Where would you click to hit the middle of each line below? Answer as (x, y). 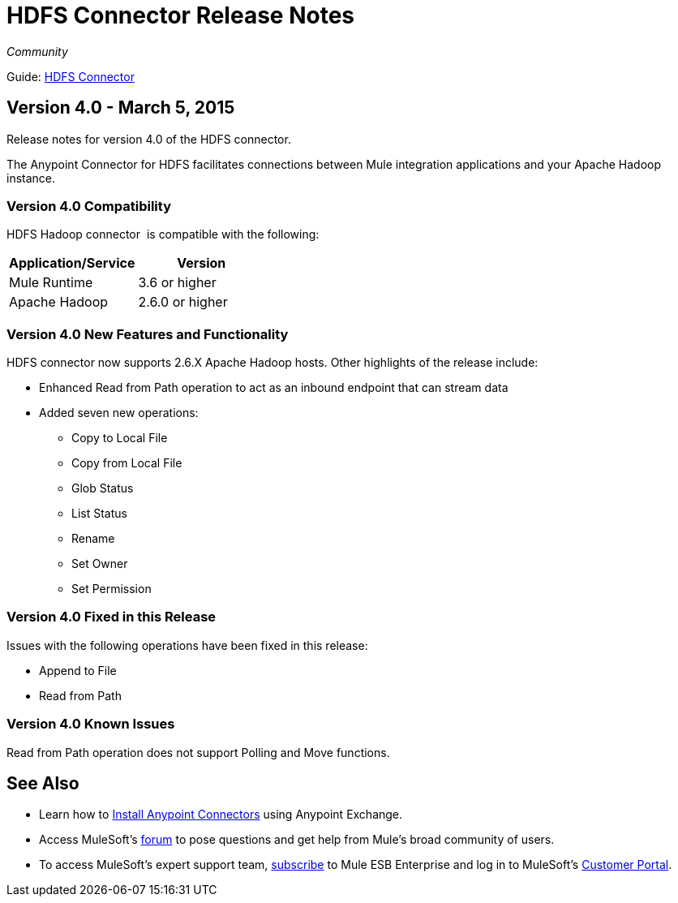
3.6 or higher (177, 283)
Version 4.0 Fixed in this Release (112, 617)
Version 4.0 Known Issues (91, 724)
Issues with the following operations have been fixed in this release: (187, 645)
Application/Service (72, 263)
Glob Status (103, 488)
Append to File (78, 670)
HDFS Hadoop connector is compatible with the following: (163, 234)
